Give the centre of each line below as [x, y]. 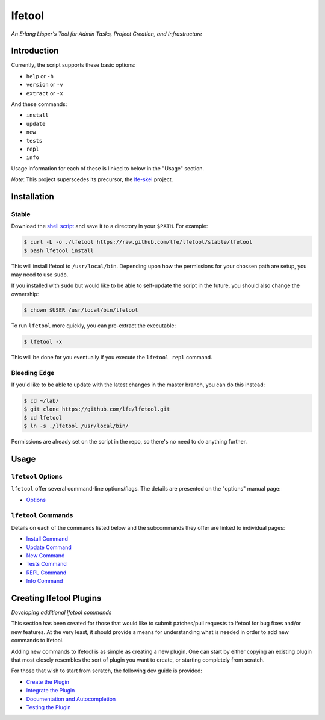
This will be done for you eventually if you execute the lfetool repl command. [112, 357]
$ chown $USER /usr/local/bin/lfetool [81, 310]
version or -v [45, 85]
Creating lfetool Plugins [56, 598]
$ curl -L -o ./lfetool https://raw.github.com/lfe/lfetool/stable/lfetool [138, 242]
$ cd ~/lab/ [42, 401]
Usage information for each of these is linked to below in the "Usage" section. [108, 168]
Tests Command [47, 564]
